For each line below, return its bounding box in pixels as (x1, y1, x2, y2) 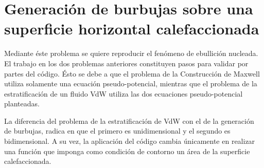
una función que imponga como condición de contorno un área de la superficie (4, 145, 250, 156)
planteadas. (4, 98, 40, 109)
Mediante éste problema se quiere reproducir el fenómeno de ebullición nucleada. (4, 48, 258, 59)
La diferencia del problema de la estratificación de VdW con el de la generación (4, 115, 254, 126)
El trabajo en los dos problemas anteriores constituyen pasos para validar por (4, 58, 249, 68)
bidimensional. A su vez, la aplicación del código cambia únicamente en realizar (4, 136, 255, 146)
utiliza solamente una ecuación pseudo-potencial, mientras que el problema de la (4, 78, 257, 89)
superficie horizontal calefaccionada (4, 18, 259, 39)
